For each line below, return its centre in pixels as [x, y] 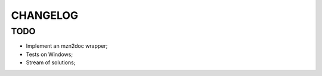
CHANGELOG [45, 15]
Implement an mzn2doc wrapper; [67, 46]
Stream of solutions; [51, 62]
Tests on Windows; [49, 54]
